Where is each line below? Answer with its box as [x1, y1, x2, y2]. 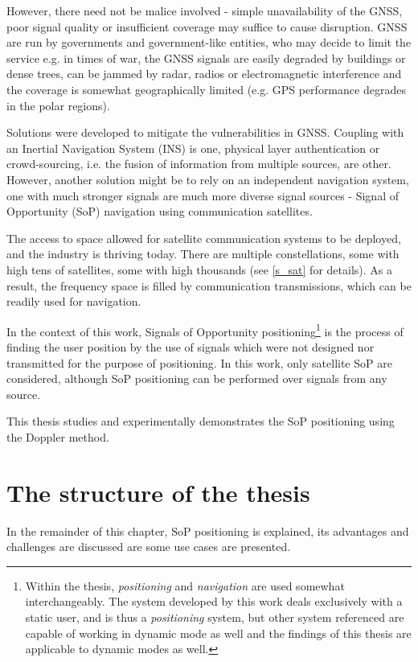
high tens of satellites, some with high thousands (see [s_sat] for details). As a [6, 261, 392, 278]
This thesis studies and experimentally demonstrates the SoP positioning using [6, 413, 395, 430]
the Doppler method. [6, 428, 109, 445]
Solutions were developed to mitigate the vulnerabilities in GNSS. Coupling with [6, 124, 404, 141]
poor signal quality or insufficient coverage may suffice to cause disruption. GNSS [6, 18, 408, 35]
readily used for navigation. [6, 293, 141, 310]
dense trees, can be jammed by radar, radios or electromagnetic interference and [6, 65, 402, 82]
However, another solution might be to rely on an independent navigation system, [6, 171, 409, 187]
